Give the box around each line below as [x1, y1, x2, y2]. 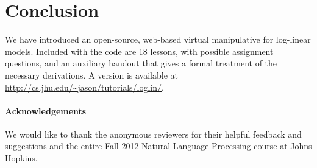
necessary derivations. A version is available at [5, 68, 178, 81]
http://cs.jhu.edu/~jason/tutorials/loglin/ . [5, 80, 164, 93]
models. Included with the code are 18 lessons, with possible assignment [5, 44, 274, 57]
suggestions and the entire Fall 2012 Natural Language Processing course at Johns [5, 139, 312, 152]
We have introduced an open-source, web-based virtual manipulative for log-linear [5, 33, 311, 46]
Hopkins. [5, 152, 38, 164]
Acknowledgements [5, 104, 87, 117]
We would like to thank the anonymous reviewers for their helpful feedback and [5, 127, 302, 140]
